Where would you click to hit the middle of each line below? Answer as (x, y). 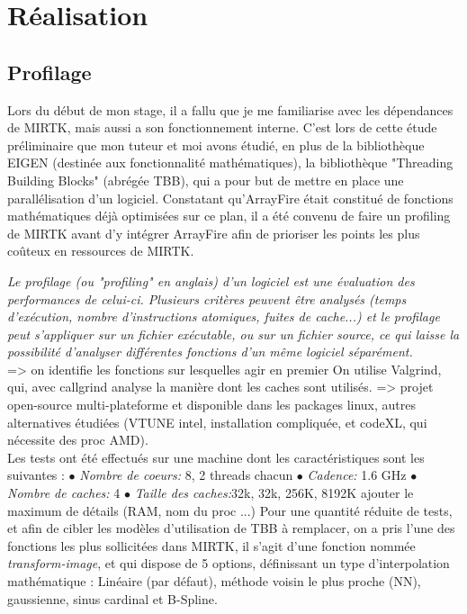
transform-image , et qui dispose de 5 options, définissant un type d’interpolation (229, 563)
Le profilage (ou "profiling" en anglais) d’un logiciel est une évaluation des (211, 280)
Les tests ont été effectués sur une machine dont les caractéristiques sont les (216, 457)
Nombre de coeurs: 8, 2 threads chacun (186, 475)
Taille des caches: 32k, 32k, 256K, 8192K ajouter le (274, 493)
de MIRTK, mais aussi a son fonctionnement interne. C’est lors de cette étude (222, 127)
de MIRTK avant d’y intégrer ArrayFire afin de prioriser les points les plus (214, 233)
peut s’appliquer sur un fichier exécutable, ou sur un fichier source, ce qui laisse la (233, 334)
